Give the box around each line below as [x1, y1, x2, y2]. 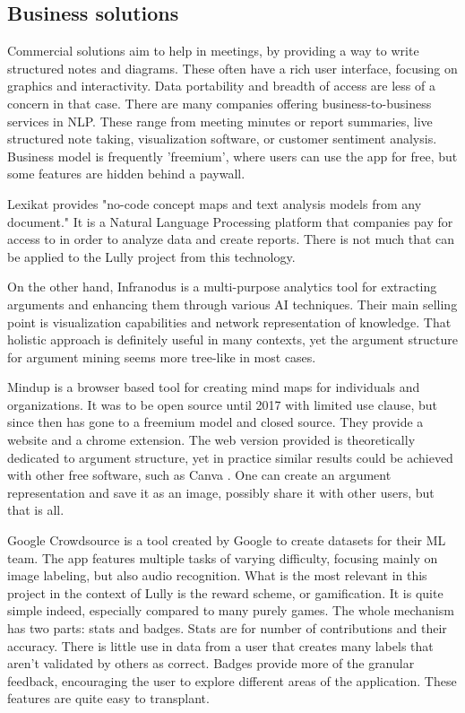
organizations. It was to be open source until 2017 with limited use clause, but [7, 395, 437, 413]
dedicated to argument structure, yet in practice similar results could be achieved [7, 448, 453, 466]
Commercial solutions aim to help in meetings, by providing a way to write [7, 41, 419, 60]
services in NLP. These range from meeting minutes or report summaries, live [7, 111, 433, 130]
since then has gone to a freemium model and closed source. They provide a [7, 413, 424, 431]
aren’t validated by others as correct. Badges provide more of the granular [7, 654, 415, 673]
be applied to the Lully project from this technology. [7, 247, 296, 265]
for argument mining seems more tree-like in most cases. [7, 347, 316, 366]
